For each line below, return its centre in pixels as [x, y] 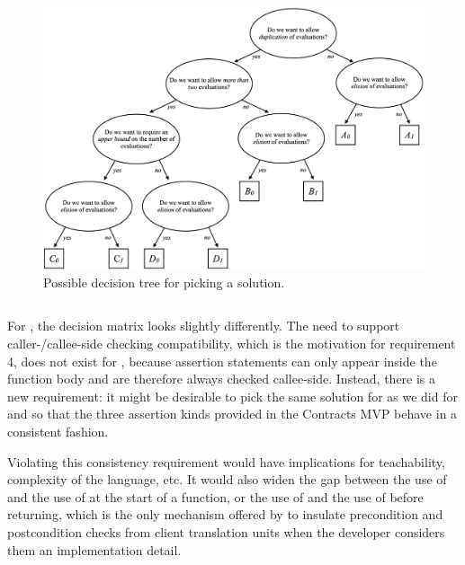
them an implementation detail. [94, 549]
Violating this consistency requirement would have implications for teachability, [226, 461]
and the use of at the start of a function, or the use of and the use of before [215, 496]
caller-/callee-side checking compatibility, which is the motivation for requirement [232, 344]
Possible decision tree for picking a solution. [164, 282]
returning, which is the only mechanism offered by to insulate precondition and [225, 514]
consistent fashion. [58, 432]
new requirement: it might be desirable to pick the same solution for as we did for [232, 396]
